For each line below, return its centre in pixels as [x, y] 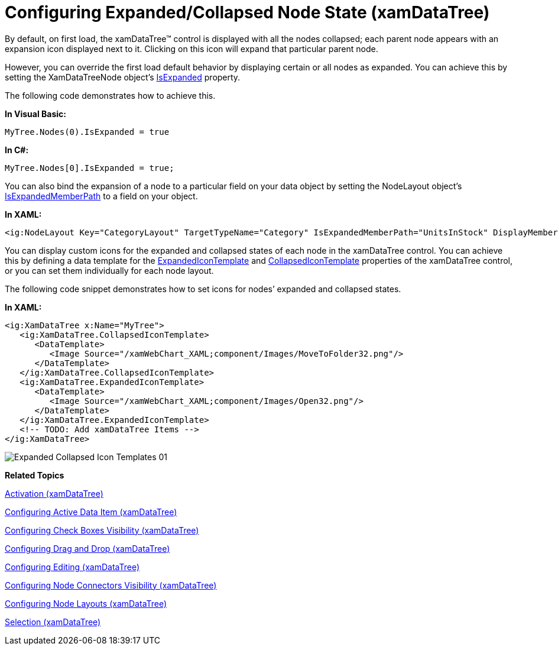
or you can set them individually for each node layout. [109, 270]
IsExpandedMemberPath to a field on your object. [101, 196]
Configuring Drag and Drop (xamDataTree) [87, 548]
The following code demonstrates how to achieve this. [110, 95]
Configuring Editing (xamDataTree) [72, 567]
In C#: [17, 150]
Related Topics [35, 475]
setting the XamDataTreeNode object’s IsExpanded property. [123, 77]
